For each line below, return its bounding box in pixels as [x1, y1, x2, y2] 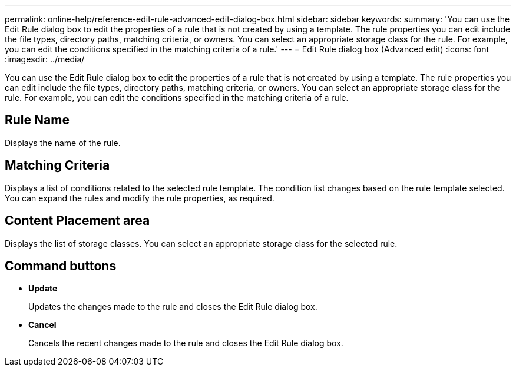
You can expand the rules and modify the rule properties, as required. [5, 193, 274, 203]
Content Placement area [5, 213, 150, 228]
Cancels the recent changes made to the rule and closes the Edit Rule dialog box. [28, 338, 343, 349]
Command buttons [5, 258, 117, 273]
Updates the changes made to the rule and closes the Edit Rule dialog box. [28, 302, 317, 312]
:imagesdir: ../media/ [5, 54, 85, 64]
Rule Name [5, 112, 70, 128]
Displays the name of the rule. [5, 137, 121, 148]
